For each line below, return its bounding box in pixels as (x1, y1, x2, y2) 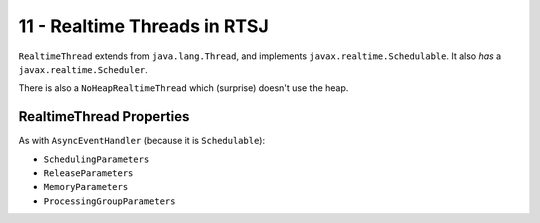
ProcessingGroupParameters (43, 195, 176, 207)
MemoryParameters (43, 181, 129, 193)
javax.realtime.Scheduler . (18, 63, 149, 75)
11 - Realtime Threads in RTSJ (18, 15, 269, 37)
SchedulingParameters (43, 153, 150, 165)
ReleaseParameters (43, 168, 134, 179)
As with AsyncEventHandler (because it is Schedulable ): (18, 135, 265, 147)
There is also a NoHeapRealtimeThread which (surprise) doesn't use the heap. (18, 82, 349, 94)
